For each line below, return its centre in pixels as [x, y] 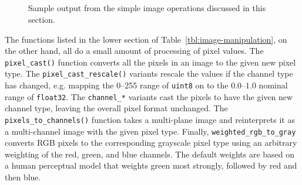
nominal [273, 85]
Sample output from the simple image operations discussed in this [147, 8]
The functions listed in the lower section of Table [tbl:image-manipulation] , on [146, 39]
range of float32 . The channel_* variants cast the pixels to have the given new [149, 96]
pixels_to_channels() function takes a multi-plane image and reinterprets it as [150, 119]
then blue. [23, 177]
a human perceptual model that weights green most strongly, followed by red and [151, 165]
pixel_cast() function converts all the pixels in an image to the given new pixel [150, 62]
